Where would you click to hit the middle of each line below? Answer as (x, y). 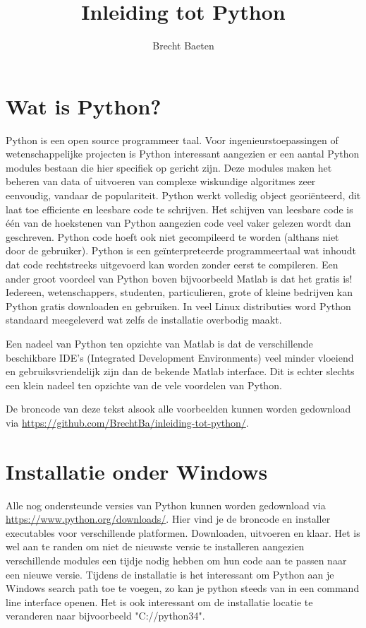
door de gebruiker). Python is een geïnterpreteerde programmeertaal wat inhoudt (181, 250)
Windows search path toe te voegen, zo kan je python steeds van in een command (183, 588)
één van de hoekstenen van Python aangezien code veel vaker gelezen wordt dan (178, 223)
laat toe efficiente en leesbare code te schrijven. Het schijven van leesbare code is (179, 209)
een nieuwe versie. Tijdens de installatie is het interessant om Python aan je (170, 574)
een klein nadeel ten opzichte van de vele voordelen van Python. (144, 385)
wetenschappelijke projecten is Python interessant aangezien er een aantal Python (183, 154)
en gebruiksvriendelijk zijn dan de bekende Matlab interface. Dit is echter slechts (180, 371)
